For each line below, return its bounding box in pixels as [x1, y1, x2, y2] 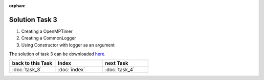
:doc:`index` [58, 66, 86, 73]
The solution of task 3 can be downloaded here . [9, 51, 106, 57]
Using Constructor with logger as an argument [21, 42, 115, 48]
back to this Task [12, 60, 53, 67]
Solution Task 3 [9, 15, 57, 24]
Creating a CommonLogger [21, 35, 76, 41]
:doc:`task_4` [105, 66, 135, 73]
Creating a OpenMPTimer [21, 28, 73, 34]
